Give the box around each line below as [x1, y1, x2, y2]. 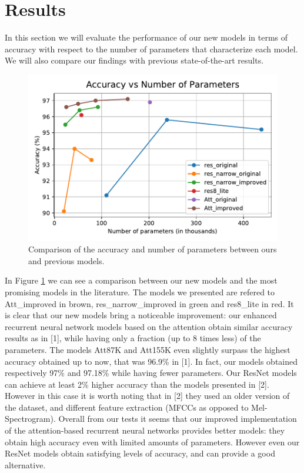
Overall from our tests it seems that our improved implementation [58, 412, 297, 425]
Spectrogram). [5, 412, 56, 425]
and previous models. [28, 254, 105, 267]
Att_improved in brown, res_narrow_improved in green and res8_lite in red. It [5, 297, 294, 309]
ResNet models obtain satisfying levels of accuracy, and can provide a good [5, 447, 275, 459]
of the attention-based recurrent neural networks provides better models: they [5, 424, 285, 437]
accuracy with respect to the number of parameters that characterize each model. [5, 42, 298, 55]
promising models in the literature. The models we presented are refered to [5, 285, 275, 298]
